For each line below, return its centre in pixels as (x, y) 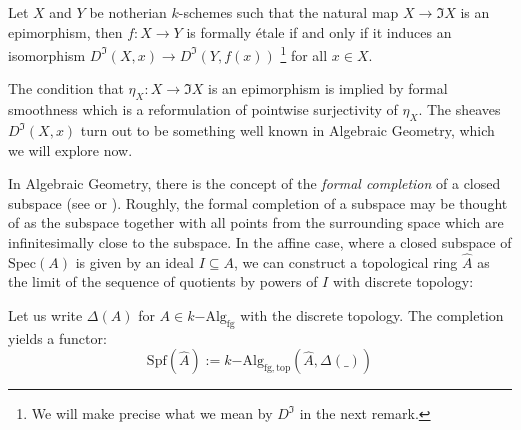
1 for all (304, 53)
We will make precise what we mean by (152, 413)
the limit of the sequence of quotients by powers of (163, 281)
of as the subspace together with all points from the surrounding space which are (256, 222)
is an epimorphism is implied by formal (328, 88)
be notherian (128, 12)
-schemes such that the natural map (288, 12)
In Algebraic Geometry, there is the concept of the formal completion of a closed (254, 183)
